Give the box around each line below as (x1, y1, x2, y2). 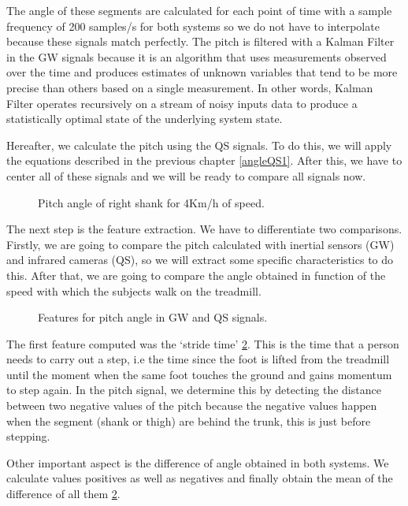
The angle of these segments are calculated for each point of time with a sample (6, 2, 392, 18)
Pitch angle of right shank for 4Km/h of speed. (38, 194, 265, 210)
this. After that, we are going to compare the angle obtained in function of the (6, 266, 386, 283)
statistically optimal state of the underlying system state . (6, 110, 283, 127)
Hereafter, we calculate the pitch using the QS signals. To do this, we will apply (6, 136, 392, 153)
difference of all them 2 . (6, 486, 121, 502)
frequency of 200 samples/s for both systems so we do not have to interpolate (6, 17, 380, 34)
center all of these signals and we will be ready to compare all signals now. (6, 167, 366, 184)
